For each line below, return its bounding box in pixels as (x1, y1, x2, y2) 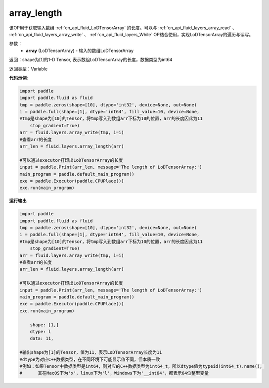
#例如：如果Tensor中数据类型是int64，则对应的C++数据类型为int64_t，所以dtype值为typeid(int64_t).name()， (19, 363, 265, 369)
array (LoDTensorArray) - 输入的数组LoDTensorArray (26, 48, 134, 53)
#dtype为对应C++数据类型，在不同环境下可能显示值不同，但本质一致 (19, 356, 160, 362)
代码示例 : (9, 75, 28, 81)
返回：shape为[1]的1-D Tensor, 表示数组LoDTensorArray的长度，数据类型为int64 (9, 57, 173, 63)
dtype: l (30, 329, 51, 334)
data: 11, (30, 336, 54, 341)
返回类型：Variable (9, 66, 48, 72)
